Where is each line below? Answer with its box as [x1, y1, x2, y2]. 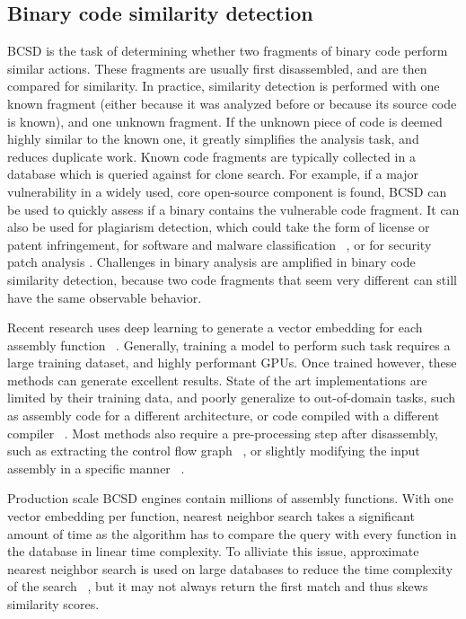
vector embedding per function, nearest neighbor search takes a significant [7, 507, 415, 526]
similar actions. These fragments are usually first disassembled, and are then [7, 58, 427, 77]
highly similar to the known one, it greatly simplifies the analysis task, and [7, 129, 419, 148]
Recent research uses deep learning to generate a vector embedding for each [7, 318, 423, 337]
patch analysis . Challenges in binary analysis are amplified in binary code [7, 252, 416, 271]
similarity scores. [7, 595, 100, 614]
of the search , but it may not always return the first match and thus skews [7, 577, 428, 596]
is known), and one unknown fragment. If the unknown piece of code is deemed [7, 111, 443, 130]
